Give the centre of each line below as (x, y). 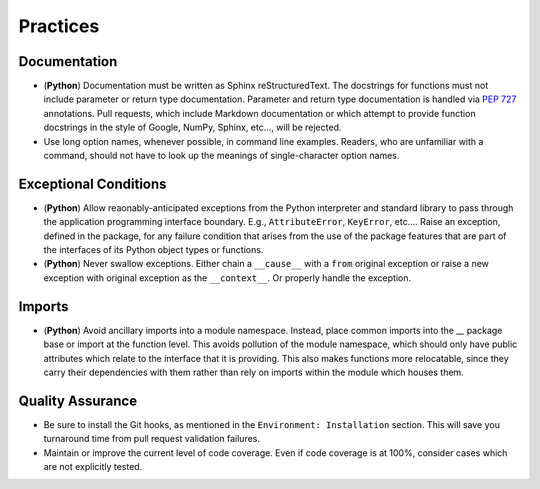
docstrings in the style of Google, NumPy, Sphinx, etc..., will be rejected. (192, 127)
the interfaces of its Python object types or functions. (153, 250)
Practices (59, 26)
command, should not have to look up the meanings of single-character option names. (221, 156)
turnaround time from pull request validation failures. (151, 439)
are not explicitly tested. (93, 467)
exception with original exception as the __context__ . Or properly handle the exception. (227, 277)
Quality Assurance (78, 400)
